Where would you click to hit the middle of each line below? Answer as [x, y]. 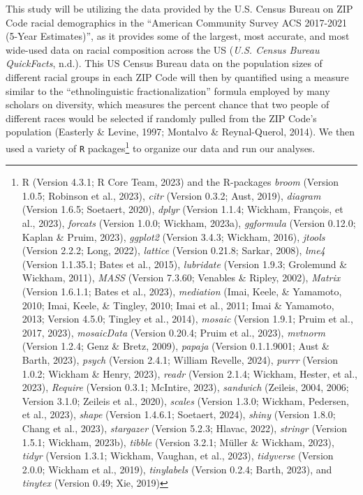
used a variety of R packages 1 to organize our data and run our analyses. [161, 147]
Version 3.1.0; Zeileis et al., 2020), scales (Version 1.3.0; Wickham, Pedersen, [186, 400]
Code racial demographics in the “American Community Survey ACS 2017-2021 [177, 22]
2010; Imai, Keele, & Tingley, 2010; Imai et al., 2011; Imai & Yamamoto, [178, 305]
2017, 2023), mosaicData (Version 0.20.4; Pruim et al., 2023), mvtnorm [174, 332]
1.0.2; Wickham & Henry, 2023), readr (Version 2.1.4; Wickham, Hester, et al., [190, 373]
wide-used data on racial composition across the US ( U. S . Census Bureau [163, 49]
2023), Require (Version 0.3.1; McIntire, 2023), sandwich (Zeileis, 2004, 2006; [185, 387]
